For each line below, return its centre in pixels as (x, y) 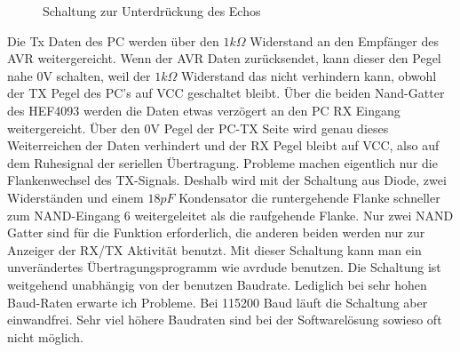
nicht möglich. (45, 336)
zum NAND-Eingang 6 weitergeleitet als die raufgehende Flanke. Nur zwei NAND (230, 215)
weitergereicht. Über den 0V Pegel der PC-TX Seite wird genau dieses (198, 128)
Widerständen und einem (75, 197)
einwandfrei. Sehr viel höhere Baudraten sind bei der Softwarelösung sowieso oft (225, 320)
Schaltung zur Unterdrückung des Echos (152, 11)
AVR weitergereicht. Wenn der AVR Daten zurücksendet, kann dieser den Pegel (224, 58)
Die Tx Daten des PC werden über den (113, 40)
